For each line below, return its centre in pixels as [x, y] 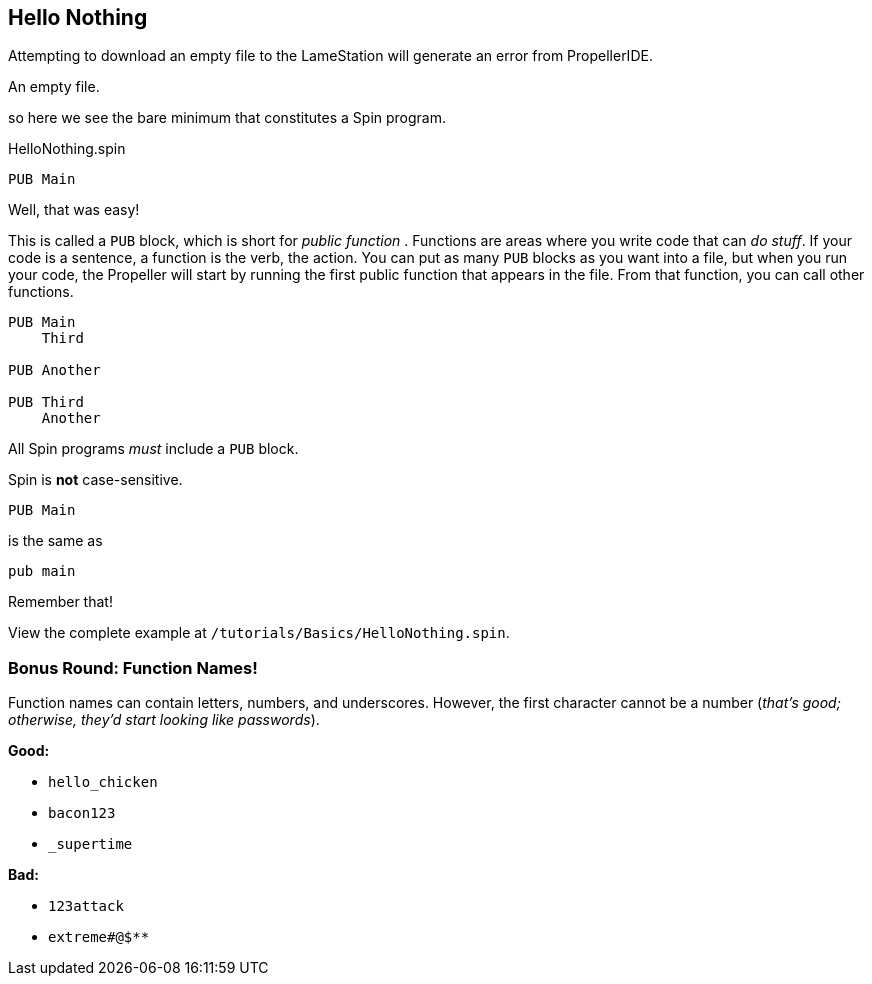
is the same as [55, 541]
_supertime [90, 844]
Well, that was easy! [74, 210]
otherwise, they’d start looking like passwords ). [164, 720]
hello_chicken [103, 782]
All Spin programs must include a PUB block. [153, 449]
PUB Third [46, 402]
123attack [86, 906]
